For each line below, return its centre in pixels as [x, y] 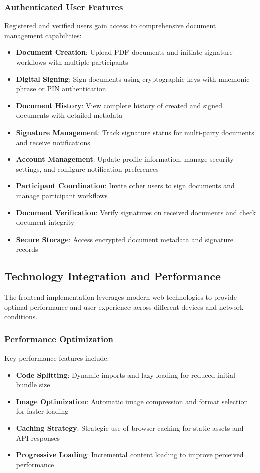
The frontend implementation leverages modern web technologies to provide [120, 297]
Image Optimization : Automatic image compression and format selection [132, 401]
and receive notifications [53, 142]
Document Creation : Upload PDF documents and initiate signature [124, 52]
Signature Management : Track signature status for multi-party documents [135, 132]
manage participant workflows [62, 195]
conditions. [21, 317]
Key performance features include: [57, 358]
